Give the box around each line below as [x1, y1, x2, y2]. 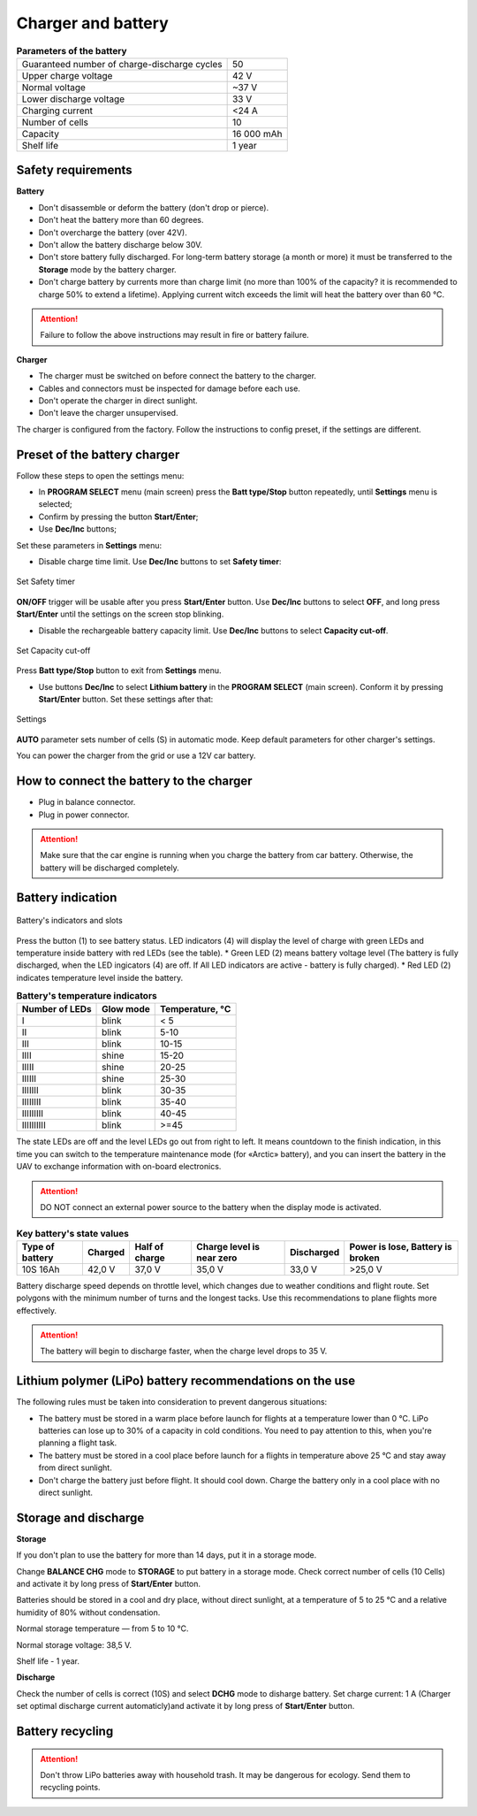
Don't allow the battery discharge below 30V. [38, 240, 203, 249]
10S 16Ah [21, 1263, 61, 1276]
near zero [195, 1252, 238, 1264]
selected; [38, 499, 72, 510]
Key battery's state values [16, 1227, 130, 1239]
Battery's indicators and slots [16, 916, 123, 926]
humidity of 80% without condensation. [16, 1606, 161, 1618]
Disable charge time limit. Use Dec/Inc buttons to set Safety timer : [38, 556, 282, 566]
